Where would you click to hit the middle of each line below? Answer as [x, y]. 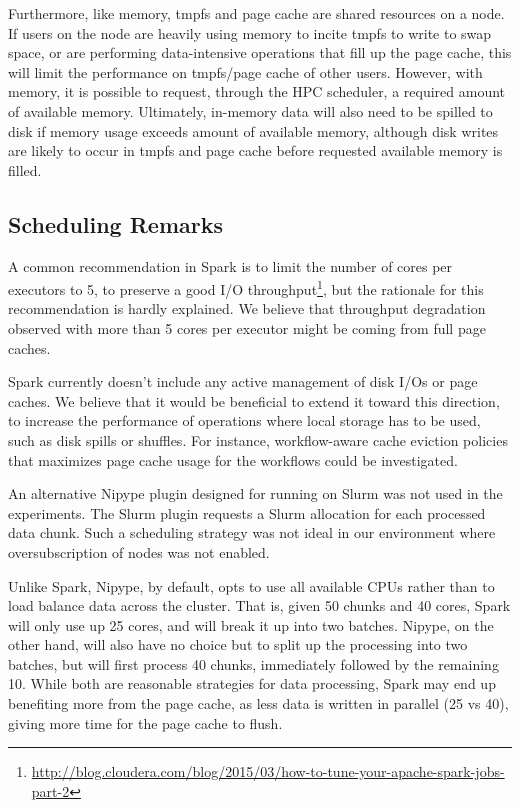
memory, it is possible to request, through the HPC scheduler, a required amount [257, 91]
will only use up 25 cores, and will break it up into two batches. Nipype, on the [251, 624]
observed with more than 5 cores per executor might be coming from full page [247, 327]
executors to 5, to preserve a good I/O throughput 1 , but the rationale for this [246, 287]
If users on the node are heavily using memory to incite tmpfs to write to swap [250, 32]
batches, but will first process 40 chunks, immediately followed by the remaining [253, 663]
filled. [25, 169]
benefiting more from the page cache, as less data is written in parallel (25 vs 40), [258, 703]
